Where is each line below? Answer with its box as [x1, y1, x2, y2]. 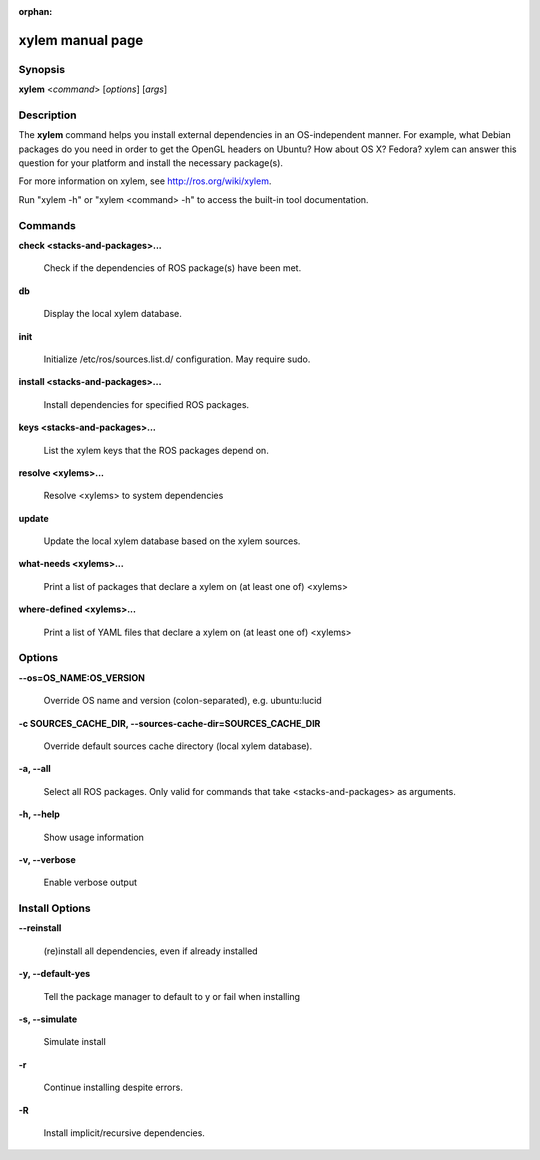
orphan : [18, 6, 53, 17]
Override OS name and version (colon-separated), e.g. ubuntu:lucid [43, 695, 322, 707]
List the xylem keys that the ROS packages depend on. [43, 444, 269, 456]
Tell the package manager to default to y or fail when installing [43, 990, 300, 1002]
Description [18, 108, 77, 122]
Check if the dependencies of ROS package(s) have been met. [43, 262, 302, 274]
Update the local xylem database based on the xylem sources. [43, 535, 301, 547]
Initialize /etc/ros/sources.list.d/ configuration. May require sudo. [43, 353, 311, 365]
